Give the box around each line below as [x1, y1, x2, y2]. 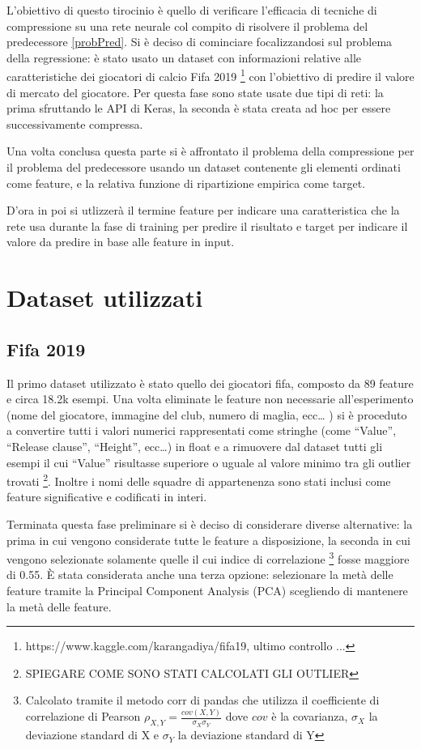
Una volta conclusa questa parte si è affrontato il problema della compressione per [6, 143, 415, 160]
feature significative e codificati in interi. [6, 488, 207, 505]
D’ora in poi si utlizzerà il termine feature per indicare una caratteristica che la [6, 202, 400, 219]
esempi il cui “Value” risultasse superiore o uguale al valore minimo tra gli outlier [6, 453, 411, 470]
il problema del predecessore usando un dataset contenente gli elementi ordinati [6, 159, 401, 175]
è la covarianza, [271, 708, 348, 725]
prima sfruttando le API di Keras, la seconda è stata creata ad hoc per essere [6, 100, 391, 117]
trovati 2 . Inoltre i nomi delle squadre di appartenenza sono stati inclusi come [6, 470, 391, 489]
